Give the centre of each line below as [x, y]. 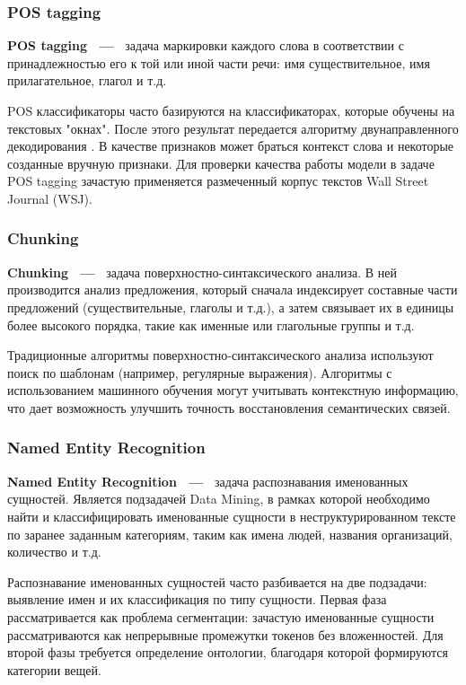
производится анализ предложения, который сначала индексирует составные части [233, 290]
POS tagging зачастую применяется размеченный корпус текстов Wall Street [218, 181]
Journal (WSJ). [50, 198]
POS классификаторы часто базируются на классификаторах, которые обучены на [231, 110]
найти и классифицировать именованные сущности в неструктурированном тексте [232, 516]
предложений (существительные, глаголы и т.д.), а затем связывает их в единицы [231, 307]
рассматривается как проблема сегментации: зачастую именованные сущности [221, 616]
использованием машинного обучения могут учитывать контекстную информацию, [233, 390]
